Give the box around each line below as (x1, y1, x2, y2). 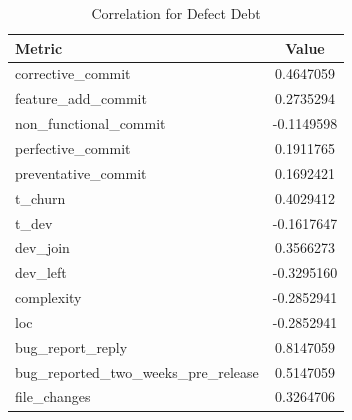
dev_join (15, 237, 70, 258)
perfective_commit (15, 137, 131, 158)
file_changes (15, 386, 91, 407)
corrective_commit (15, 63, 131, 84)
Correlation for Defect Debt (91, 3, 261, 23)
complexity (15, 287, 82, 308)
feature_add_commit (15, 88, 147, 109)
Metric (15, 37, 63, 58)
